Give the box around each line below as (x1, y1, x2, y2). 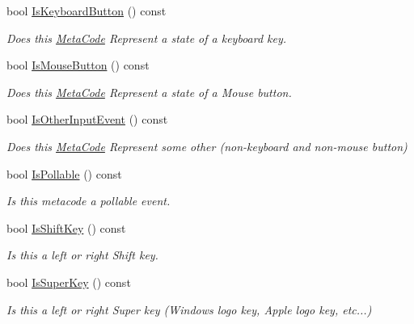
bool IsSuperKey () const (6, 273, 131, 290)
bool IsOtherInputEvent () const (6, 111, 168, 128)
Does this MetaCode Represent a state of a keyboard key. (6, 29, 287, 46)
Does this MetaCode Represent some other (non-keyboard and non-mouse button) (6, 137, 408, 154)
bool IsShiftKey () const (6, 219, 126, 236)
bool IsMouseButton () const (6, 57, 150, 74)
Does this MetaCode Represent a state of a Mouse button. (6, 83, 292, 100)
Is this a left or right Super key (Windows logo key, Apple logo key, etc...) (6, 301, 372, 318)
